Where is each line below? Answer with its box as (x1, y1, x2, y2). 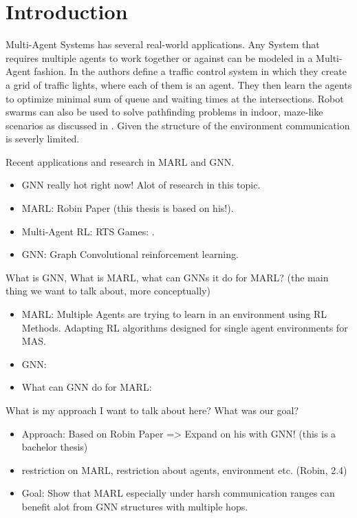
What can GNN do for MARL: (21, 380, 152, 394)
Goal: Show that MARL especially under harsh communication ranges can (21, 486, 335, 500)
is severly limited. (6, 131, 80, 146)
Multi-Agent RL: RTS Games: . (21, 224, 155, 238)
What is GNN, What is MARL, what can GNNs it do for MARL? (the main (6, 270, 329, 284)
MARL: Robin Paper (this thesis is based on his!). (21, 201, 234, 215)
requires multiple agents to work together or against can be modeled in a (6, 50, 313, 65)
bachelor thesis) (21, 440, 88, 454)
